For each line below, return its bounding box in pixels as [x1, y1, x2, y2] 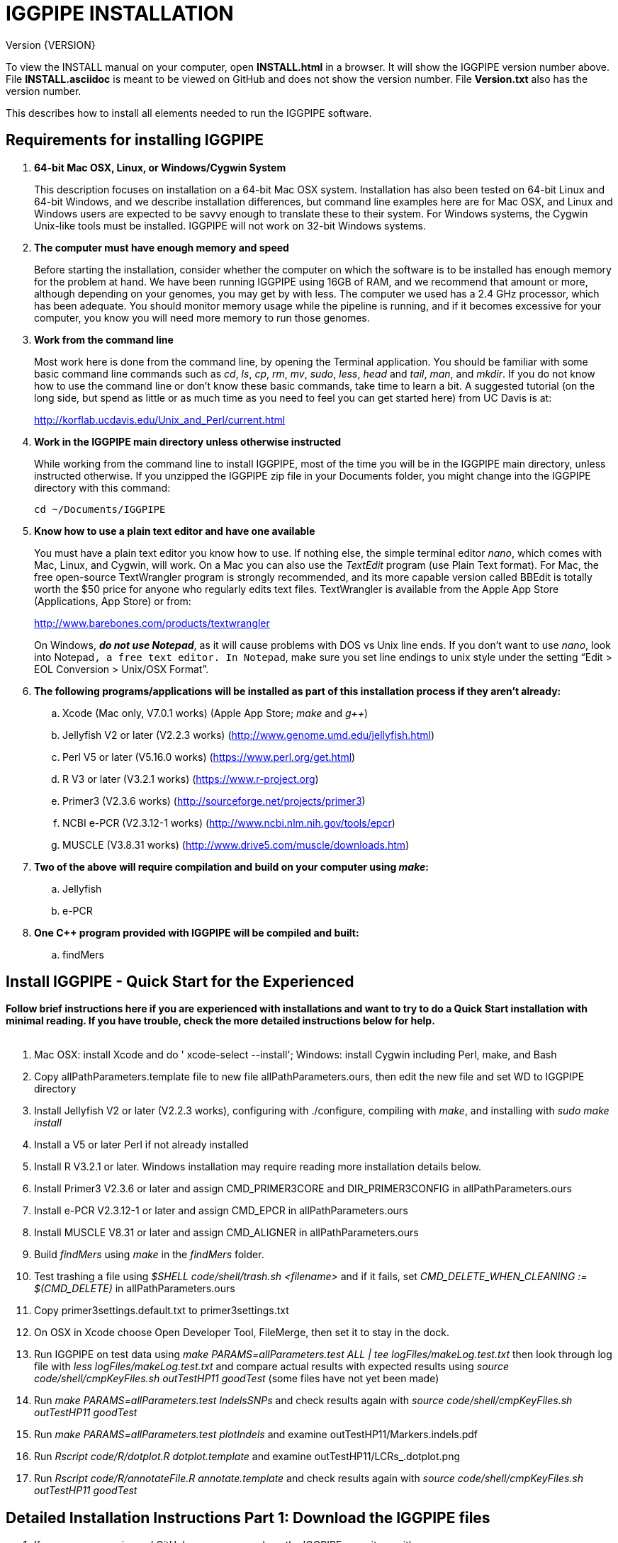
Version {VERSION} [6, 38, 96, 51]
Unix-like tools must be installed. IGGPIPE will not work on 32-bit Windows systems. [34, 219, 426, 232]
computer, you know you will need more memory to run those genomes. [34, 311, 370, 324]
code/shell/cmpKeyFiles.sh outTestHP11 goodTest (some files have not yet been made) [34, 1372, 439, 1385]
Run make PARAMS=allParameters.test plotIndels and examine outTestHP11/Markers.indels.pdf [34, 1428, 478, 1441]
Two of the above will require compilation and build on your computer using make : [34, 860, 429, 873]
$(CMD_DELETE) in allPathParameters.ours [34, 1282, 235, 1295]
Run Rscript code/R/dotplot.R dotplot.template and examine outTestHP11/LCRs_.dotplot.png [34, 1450, 461, 1463]
